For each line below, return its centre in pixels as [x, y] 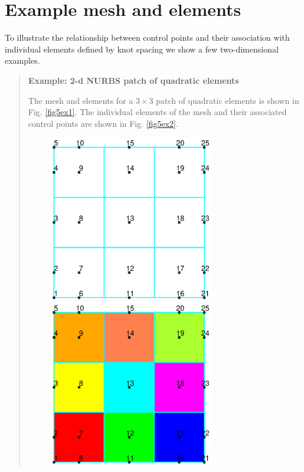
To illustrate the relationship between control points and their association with [147, 37]
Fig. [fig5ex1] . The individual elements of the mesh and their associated [157, 112]
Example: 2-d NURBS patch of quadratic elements [133, 80]
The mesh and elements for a [81, 100]
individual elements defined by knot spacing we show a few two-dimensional [142, 49]
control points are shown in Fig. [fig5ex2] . [103, 123]
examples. [22, 60]
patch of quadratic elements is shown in [228, 100]
